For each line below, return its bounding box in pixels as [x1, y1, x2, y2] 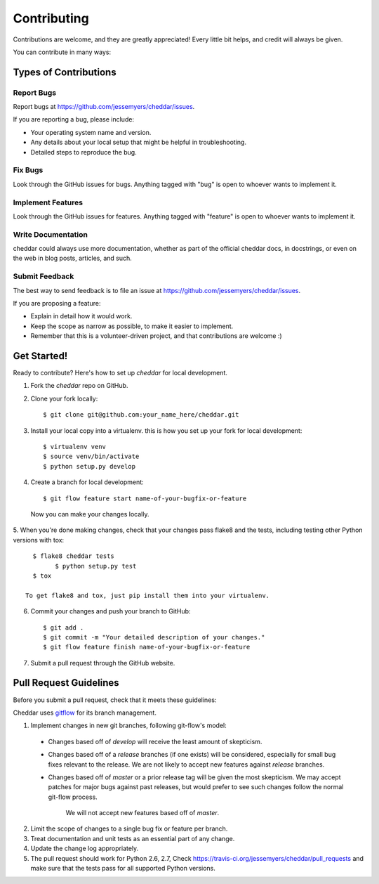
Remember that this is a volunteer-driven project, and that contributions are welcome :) [30, 332, 282, 340]
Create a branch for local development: [30, 478, 144, 486]
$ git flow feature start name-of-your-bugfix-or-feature [43, 494, 247, 502]
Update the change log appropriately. [30, 844, 139, 853]
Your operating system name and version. [30, 128, 152, 136]
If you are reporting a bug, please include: [13, 115, 135, 124]
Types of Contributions [13, 66, 117, 78]
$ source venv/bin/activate [43, 453, 140, 460]
